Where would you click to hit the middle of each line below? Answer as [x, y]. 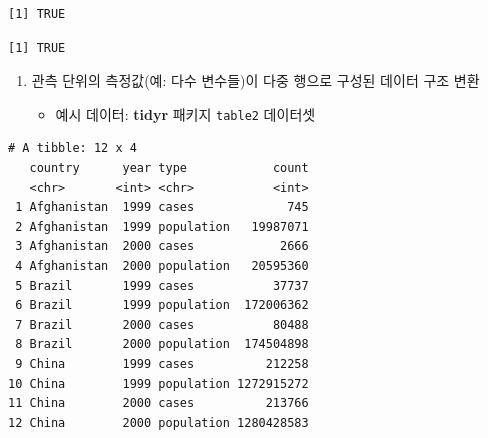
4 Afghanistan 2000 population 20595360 [162, 266]
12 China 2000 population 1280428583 [158, 422]
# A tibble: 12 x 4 [72, 148]
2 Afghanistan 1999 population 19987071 [162, 226]
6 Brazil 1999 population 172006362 [162, 305]
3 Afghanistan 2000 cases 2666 [162, 246]
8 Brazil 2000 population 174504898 [162, 344]
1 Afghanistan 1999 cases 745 [162, 207]
